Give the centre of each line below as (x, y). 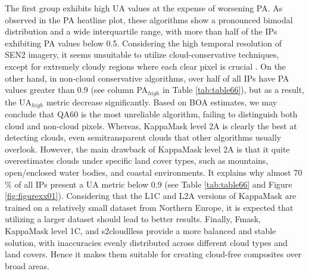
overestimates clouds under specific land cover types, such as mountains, (137, 161)
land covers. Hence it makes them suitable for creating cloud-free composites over (153, 254)
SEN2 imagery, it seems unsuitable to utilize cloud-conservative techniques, (142, 55)
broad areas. (27, 265)
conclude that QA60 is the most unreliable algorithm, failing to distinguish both (151, 114)
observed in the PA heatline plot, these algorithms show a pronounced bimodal (149, 19)
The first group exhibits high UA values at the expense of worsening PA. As (144, 8)
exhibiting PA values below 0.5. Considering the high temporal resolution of (143, 43)
